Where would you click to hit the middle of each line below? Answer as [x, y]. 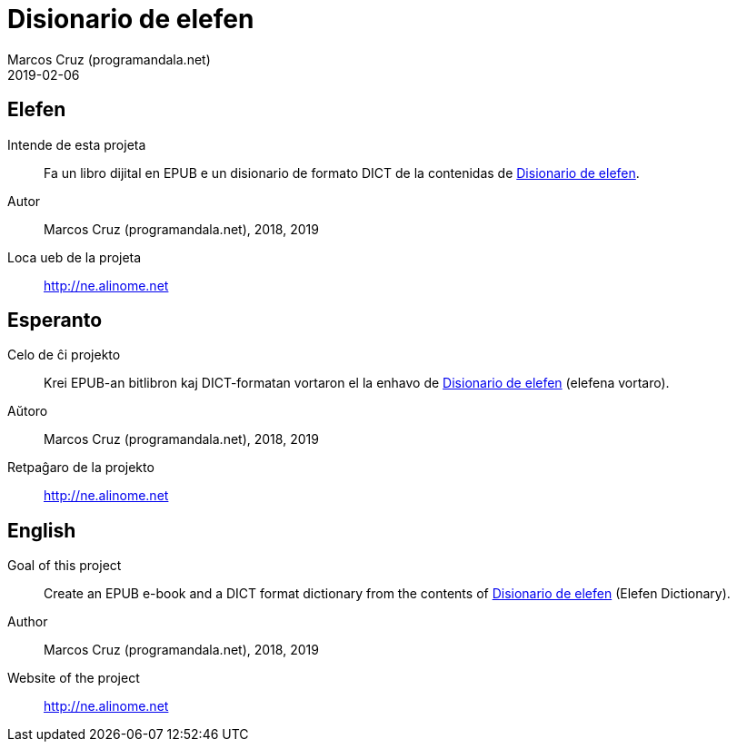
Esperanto [55, 320]
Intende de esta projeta [77, 144]
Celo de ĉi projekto [64, 355]
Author [28, 622]
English [42, 530]
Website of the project [74, 678]
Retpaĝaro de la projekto [81, 468]
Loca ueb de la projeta [75, 257]
